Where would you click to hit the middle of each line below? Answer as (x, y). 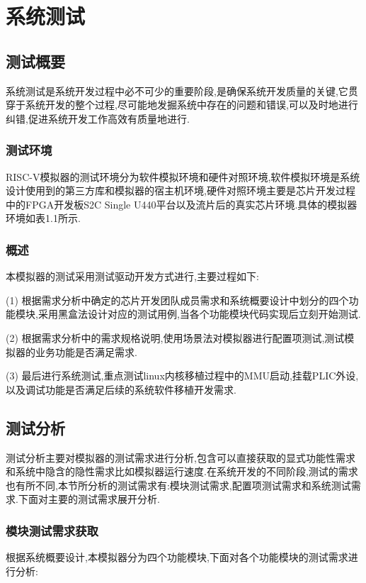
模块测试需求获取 (52, 530)
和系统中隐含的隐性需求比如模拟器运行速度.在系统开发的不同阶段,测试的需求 (182, 471)
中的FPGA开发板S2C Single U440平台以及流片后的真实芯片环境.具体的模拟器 (182, 204)
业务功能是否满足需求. (86, 351)
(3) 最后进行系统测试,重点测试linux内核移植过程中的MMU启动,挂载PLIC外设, (182, 376)
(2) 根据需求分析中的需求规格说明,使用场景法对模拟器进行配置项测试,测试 (175, 337)
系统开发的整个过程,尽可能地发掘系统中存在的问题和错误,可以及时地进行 (191, 105)
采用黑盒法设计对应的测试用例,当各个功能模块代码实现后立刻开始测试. (199, 314)
